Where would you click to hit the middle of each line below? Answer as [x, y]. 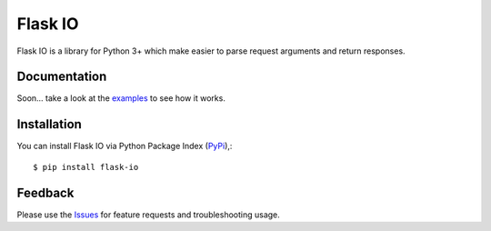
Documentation [62, 77]
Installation [49, 124]
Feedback [45, 192]
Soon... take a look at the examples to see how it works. [121, 98]
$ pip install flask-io [86, 167]
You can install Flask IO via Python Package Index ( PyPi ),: [125, 146]
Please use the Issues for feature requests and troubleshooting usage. [149, 215]
